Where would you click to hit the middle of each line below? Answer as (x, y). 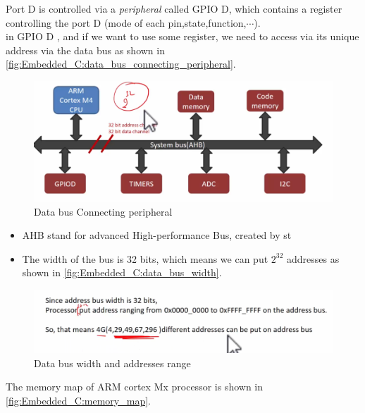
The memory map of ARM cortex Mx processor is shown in (135, 387)
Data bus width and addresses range (112, 363)
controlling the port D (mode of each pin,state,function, (126, 22)
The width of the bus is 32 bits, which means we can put (145, 258)
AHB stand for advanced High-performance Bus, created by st (157, 235)
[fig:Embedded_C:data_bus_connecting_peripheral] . (121, 64)
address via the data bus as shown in (85, 50)
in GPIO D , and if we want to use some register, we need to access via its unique (182, 36)
